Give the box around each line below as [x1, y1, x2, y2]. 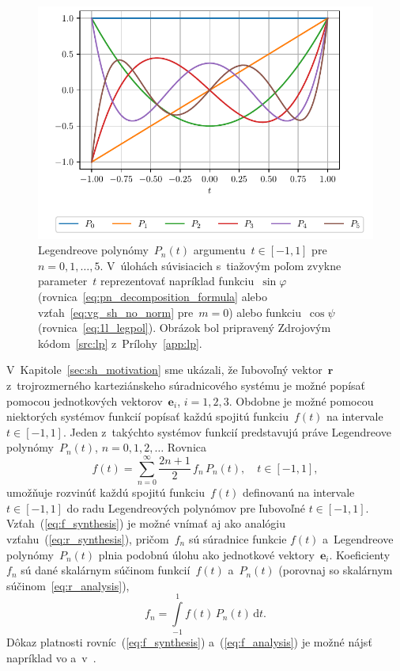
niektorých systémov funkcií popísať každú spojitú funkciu [6, 408, 289, 425]
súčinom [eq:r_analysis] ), [6, 577, 130, 593]
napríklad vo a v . [6, 650, 96, 666]
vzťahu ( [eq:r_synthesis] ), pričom [6, 530, 169, 547]
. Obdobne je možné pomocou [228, 392, 374, 409]
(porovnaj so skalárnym [278, 562, 393, 578]
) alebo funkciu [228, 303, 301, 320]
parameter [38, 273, 88, 289]
